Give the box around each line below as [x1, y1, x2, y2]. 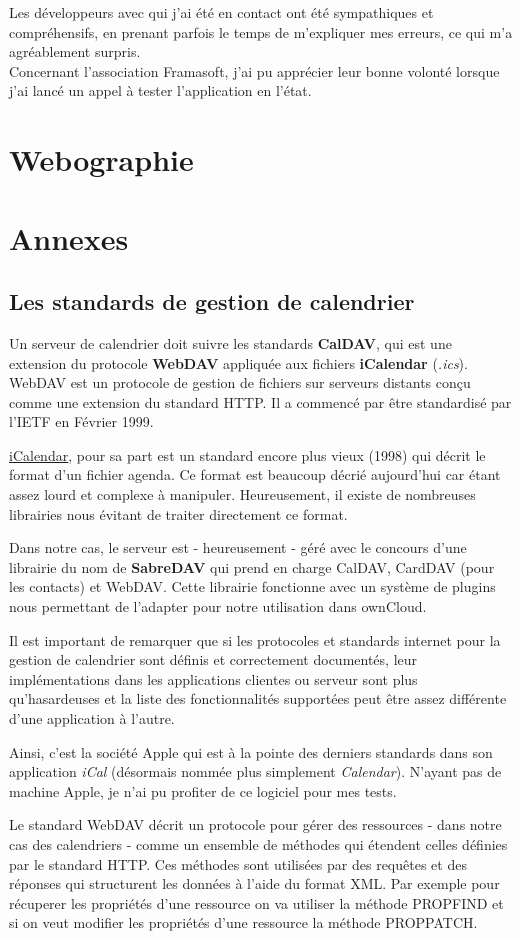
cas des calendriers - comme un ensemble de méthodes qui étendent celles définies [9, 833, 508, 854]
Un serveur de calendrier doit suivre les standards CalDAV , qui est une [9, 332, 452, 353]
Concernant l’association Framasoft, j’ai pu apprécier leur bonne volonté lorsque [9, 60, 500, 81]
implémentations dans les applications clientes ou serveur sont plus [9, 668, 418, 689]
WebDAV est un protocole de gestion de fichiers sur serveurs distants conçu [9, 372, 471, 393]
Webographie [9, 139, 194, 180]
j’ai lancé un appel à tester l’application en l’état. [9, 80, 312, 101]
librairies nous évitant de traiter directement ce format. [9, 503, 348, 524]
